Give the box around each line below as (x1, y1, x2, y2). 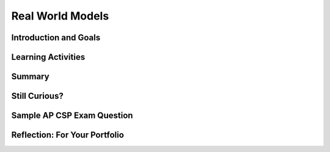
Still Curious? (11, 91, 64, 101)
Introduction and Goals (11, 32, 101, 43)
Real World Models (11, 9, 109, 23)
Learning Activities (11, 52, 86, 62)
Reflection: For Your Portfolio (11, 130, 125, 140)
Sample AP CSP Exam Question (11, 110, 133, 121)
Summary (11, 71, 50, 82)
